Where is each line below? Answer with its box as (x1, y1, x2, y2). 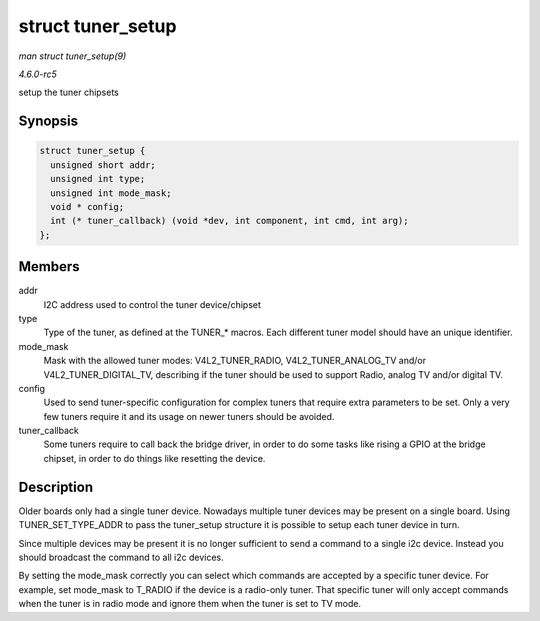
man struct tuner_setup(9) (18, 50, 127, 62)
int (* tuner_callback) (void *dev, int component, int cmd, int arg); (50, 215, 409, 227)
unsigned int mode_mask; (50, 187, 172, 199)
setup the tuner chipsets (18, 86, 120, 99)
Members (18, 258, 80, 275)
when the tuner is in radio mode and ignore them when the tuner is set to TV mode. (18, 598, 362, 610)
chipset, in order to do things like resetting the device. (43, 452, 266, 464)
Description (18, 478, 94, 495)
